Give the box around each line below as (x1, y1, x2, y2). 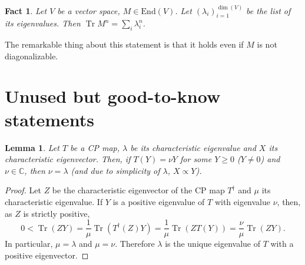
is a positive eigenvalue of (112, 195, 205, 207)
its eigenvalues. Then (5, 17, 81, 29)
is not (257, 38, 277, 51)
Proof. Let (5, 184, 41, 196)
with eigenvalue (214, 195, 270, 207)
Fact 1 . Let (5, 4, 47, 16)
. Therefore (115, 237, 155, 250)
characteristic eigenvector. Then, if (5, 153, 131, 165)
